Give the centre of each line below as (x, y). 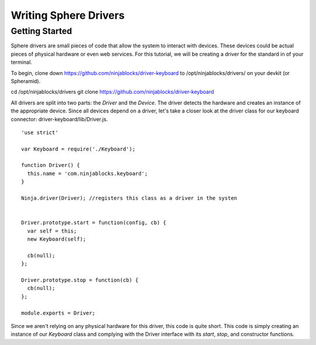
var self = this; (52, 231)
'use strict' (40, 132)
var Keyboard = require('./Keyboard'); (78, 149)
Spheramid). (26, 81)
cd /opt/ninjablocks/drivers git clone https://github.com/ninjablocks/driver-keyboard (112, 92)
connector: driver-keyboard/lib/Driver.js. (59, 119)
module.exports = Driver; (59, 313)
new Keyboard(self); (57, 239)
